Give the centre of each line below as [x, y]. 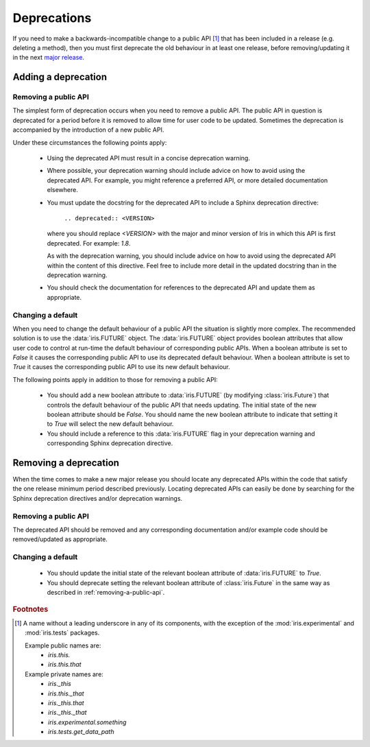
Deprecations [52, 18]
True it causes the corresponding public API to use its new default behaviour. [122, 367]
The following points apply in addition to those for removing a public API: [115, 379]
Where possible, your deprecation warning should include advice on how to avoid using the [176, 171]
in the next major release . [49, 58]
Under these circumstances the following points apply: [90, 142]
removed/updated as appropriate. [60, 539]
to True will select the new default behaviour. [110, 424]
